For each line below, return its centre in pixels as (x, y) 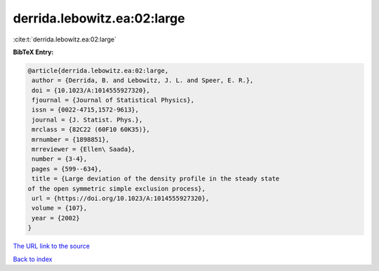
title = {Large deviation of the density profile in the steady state (156, 179)
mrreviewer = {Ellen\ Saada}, (84, 150)
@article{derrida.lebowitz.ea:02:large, (98, 71)
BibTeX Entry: (33, 52)
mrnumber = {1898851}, (71, 139)
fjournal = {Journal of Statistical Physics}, (113, 100)
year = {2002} (56, 218)
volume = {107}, (60, 208)
